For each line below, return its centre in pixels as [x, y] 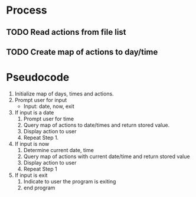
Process [27, 10]
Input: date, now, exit [49, 106]
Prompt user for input [41, 100]
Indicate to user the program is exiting [70, 181]
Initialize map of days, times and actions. [64, 93]
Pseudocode [38, 78]
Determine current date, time [59, 150]
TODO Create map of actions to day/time [82, 52]
